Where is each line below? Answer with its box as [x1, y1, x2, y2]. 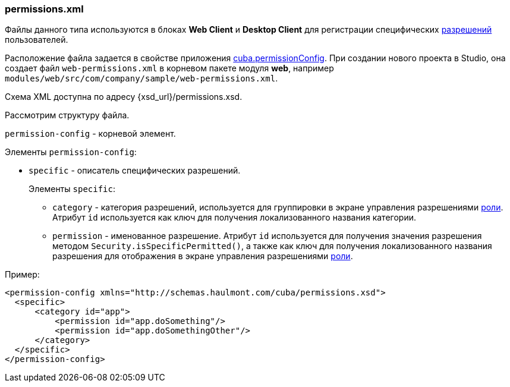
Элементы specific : [29, 184, 116, 194]
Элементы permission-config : [5, 147, 137, 158]
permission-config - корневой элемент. [5, 128, 176, 139]
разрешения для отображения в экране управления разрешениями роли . [52, 251, 353, 262]
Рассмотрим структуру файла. [5, 110, 130, 121]
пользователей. [5, 34, 68, 45]
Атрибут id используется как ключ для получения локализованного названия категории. [52, 212, 417, 223]
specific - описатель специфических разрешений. [29, 165, 241, 176]
